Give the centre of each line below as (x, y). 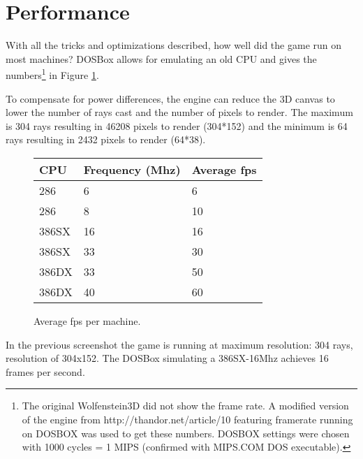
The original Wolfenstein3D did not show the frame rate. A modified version (185, 406)
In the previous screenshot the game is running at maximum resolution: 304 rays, (179, 344)
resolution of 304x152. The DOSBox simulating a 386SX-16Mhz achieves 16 (167, 358)
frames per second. (45, 371)
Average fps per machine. (87, 320)
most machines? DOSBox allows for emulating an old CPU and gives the (161, 58)
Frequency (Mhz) (132, 169)
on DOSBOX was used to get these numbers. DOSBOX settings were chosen (186, 433)
